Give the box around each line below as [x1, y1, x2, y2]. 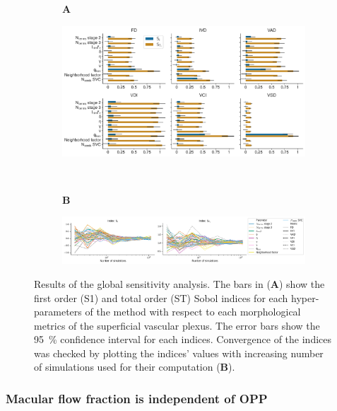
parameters [34, 304, 82, 319]
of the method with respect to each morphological [85, 304, 301, 319]
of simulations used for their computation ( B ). [34, 359, 235, 374]
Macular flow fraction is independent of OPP [6, 389, 268, 407]
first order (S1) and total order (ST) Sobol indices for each [34, 290, 288, 305]
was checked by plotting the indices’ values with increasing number [34, 345, 324, 360]
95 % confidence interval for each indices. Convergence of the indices [34, 332, 332, 347]
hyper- [291, 290, 319, 305]
